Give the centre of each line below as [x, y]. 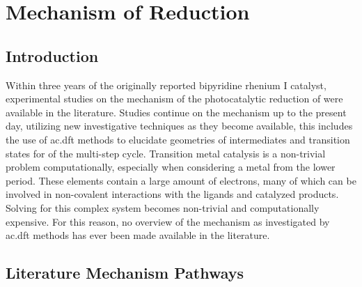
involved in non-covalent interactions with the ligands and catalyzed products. [172, 194]
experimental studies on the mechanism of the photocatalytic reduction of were [174, 99]
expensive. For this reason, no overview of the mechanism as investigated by [168, 221]
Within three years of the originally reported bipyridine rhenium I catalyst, [166, 85]
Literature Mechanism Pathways [125, 273]
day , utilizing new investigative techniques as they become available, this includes [179, 126]
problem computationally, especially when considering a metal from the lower [171, 167]
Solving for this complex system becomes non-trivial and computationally [163, 207]
